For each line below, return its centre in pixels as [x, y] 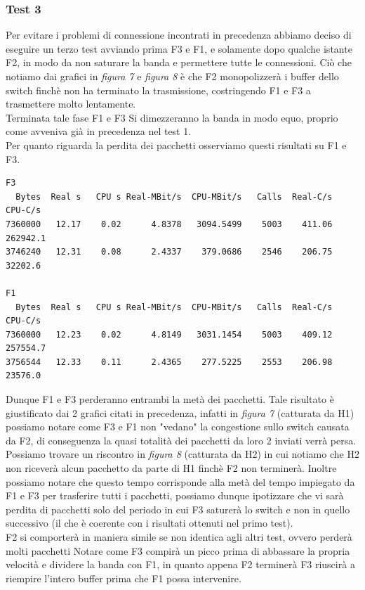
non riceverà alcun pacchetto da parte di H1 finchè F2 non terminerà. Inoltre [171, 468]
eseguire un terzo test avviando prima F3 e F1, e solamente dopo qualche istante [179, 48]
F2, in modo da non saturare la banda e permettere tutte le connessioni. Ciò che [179, 62]
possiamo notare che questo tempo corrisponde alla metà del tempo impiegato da [180, 481]
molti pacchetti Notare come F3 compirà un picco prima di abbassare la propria [178, 550]
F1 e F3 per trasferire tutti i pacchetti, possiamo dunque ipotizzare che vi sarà [175, 495]
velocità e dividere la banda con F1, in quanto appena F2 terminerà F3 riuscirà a [180, 564]
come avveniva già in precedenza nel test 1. [99, 131]
